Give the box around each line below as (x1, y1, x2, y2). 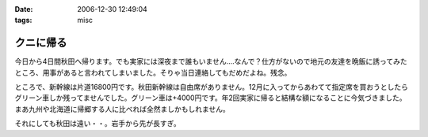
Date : (14, 5, 33, 13)
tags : (14, 16, 32, 25)
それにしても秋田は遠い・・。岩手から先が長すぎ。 (14, 119, 182, 128)
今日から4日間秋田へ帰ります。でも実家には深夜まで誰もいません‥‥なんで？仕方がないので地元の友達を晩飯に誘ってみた (14, 57, 407, 66)
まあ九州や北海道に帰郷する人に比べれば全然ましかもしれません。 (14, 104, 230, 113)
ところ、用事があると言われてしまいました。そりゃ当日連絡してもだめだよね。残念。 (14, 68, 292, 77)
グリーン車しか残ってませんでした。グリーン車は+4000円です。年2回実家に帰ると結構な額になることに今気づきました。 (14, 93, 407, 102)
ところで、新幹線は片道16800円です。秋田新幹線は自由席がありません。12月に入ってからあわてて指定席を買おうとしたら (14, 83, 408, 92)
